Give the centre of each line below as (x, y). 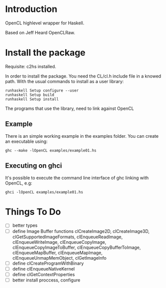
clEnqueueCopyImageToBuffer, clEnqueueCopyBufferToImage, (77, 247)
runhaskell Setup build (30, 95)
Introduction (31, 9)
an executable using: (27, 141)
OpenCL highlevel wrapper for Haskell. (45, 23)
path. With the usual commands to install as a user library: (65, 81)
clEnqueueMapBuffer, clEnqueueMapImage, (57, 253)
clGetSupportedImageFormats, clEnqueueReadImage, (67, 237)
